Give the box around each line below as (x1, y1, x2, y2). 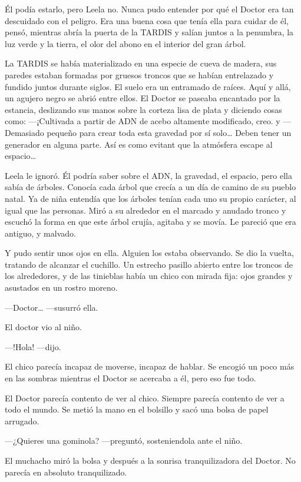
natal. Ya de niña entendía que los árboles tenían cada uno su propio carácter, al (5, 192, 296, 204)
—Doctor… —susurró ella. (5, 301, 98, 313)
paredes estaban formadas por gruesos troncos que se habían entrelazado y (5, 68, 274, 81)
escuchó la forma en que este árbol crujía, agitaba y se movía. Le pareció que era (5, 215, 296, 228)
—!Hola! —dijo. (5, 340, 61, 353)
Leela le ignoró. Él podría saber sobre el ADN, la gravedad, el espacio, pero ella (5, 169, 292, 181)
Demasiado (5, 126, 44, 138)
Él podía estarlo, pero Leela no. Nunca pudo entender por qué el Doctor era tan (5, 3, 294, 15)
